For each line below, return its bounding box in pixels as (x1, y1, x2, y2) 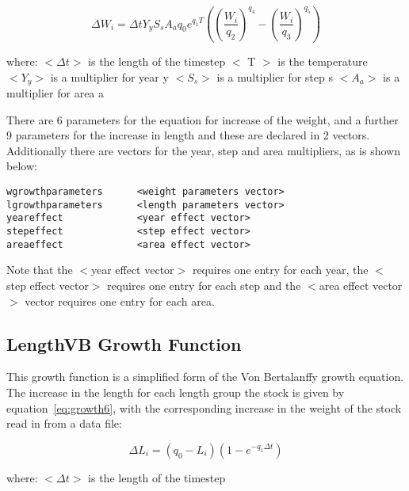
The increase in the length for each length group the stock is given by (6, 383, 345, 400)
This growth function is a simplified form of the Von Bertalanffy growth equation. (6, 368, 404, 385)
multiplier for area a (6, 85, 105, 101)
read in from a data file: (6, 415, 122, 432)
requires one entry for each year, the (192, 261, 369, 278)
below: (6, 158, 37, 174)
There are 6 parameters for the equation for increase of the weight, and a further (6, 111, 399, 128)
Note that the (6, 261, 73, 278)
